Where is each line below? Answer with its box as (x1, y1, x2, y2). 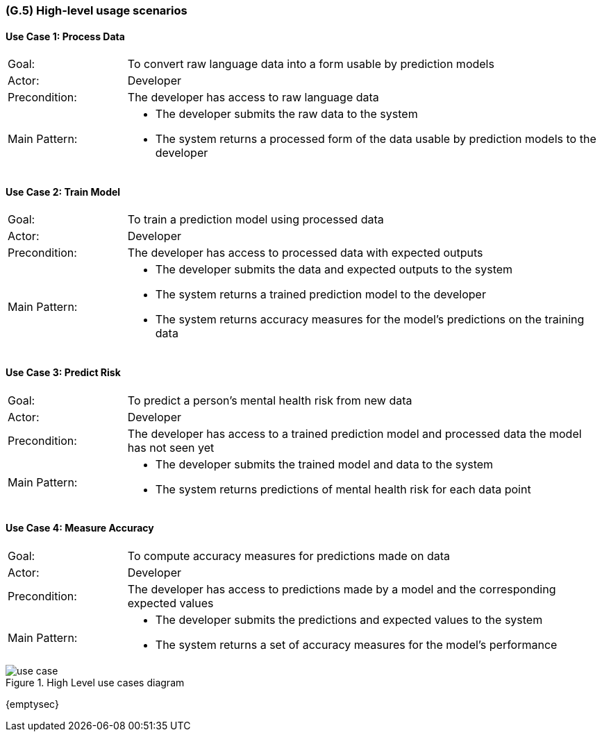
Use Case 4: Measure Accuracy (6, 522, 154, 534)
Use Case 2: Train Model (6, 185, 121, 198)
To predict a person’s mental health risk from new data (127, 393, 412, 407)
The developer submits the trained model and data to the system (155, 457, 494, 471)
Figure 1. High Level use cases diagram (6, 676, 185, 688)
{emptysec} (6, 697, 59, 710)
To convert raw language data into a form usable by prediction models (127, 57, 494, 71)
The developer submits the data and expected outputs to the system (155, 262, 513, 277)
